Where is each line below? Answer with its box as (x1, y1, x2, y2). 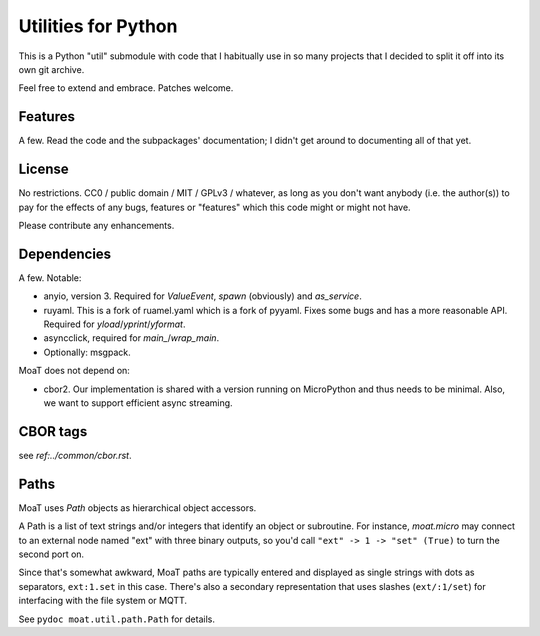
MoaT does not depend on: (18, 365, 130, 377)
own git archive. (18, 63, 85, 75)
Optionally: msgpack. (43, 346, 131, 358)
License (18, 161, 69, 178)
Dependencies (18, 245, 112, 262)
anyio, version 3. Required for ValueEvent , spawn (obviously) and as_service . (43, 290, 362, 302)
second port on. (18, 548, 85, 560)
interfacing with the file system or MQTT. (18, 595, 188, 607)
